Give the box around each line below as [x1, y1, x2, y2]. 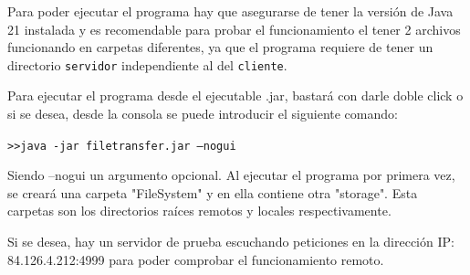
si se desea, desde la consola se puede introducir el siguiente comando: [7, 104, 398, 123]
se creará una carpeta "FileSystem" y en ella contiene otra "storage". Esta [7, 183, 418, 202]
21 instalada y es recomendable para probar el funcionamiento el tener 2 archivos [7, 19, 461, 38]
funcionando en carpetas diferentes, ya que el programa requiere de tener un [7, 37, 433, 57]
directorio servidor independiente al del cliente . [7, 55, 287, 74]
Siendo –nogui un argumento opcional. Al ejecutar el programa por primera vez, [7, 165, 455, 185]
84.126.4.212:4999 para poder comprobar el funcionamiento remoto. [7, 249, 384, 269]
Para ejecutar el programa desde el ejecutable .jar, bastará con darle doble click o [7, 86, 464, 105]
